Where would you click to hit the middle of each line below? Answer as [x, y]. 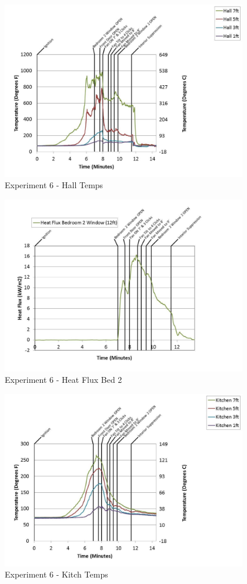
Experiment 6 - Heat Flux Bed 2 [64, 380]
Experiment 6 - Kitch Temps [56, 574]
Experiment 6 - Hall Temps [54, 185]
